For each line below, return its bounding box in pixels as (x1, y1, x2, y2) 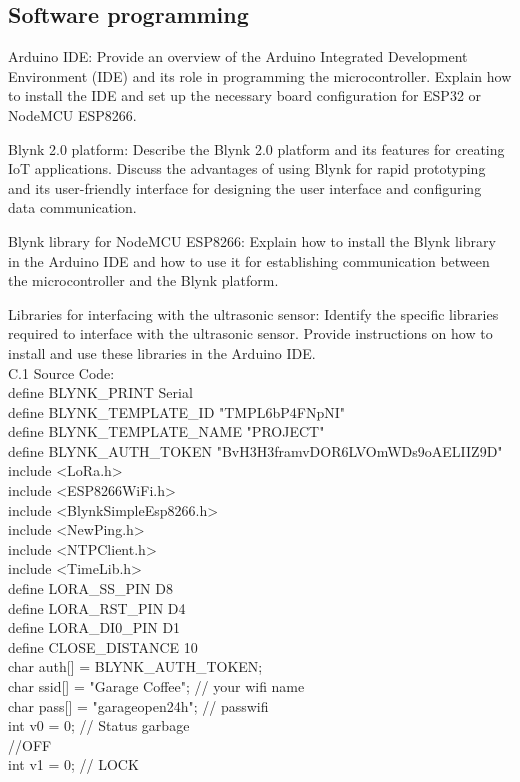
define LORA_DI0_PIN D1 (8, 617, 181, 638)
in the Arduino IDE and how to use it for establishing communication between (8, 250, 490, 271)
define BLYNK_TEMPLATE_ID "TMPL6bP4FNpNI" (8, 401, 345, 422)
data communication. (8, 197, 137, 218)
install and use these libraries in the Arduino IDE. (8, 342, 316, 363)
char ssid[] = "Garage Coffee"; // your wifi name (8, 676, 305, 697)
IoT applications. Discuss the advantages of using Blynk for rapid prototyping (8, 158, 486, 179)
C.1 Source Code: (8, 362, 115, 383)
